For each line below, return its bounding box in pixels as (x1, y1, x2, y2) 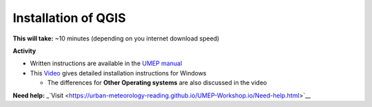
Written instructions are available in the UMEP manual (30, 59, 183, 68)
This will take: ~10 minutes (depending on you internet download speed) (12, 34, 220, 43)
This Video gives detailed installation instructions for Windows (30, 69, 207, 77)
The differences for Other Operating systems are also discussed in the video (47, 79, 267, 87)
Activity (12, 47, 37, 55)
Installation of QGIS (12, 10, 127, 25)
